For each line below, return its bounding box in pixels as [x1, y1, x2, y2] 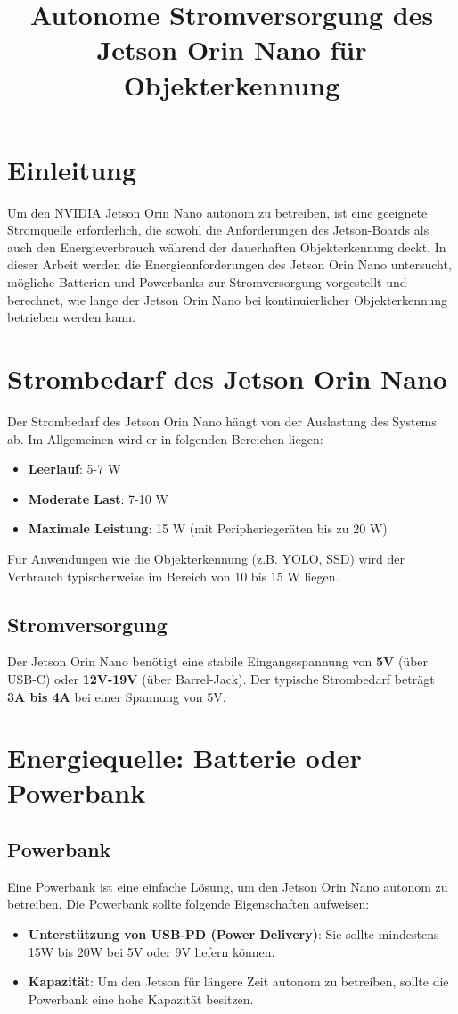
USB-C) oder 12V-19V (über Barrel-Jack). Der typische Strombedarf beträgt [7, 669, 435, 688]
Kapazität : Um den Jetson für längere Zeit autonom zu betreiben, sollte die [28, 972, 449, 991]
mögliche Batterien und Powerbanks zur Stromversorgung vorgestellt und [7, 273, 407, 292]
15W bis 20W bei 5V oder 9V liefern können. [28, 942, 275, 960]
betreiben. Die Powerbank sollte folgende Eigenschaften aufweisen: [7, 894, 370, 913]
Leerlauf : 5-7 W [28, 459, 121, 478]
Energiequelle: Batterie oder [7, 739, 362, 776]
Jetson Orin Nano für [96, 31, 367, 68]
